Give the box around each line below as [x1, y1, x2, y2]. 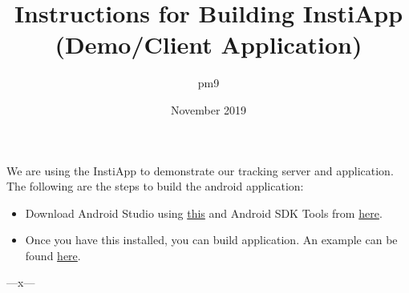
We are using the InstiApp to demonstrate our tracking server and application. [6, 162, 394, 179]
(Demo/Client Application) [55, 28, 362, 61]
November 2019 [170, 101, 247, 118]
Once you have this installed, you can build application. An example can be [25, 231, 398, 248]
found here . [25, 247, 81, 263]
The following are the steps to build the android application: [6, 178, 304, 195]
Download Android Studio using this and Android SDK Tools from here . [25, 204, 383, 221]
